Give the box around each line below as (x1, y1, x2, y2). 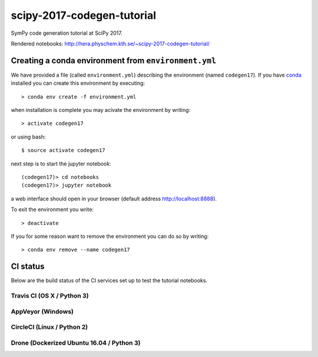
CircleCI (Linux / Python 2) (11, 323, 88, 331)
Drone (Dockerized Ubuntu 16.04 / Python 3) (11, 339, 141, 347)
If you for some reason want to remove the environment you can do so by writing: (11, 233, 209, 240)
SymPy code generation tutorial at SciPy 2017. (11, 29, 123, 37)
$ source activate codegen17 (21, 147, 105, 154)
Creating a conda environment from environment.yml (11, 55, 217, 65)
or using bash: (11, 133, 46, 140)
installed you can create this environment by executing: (11, 80, 145, 87)
